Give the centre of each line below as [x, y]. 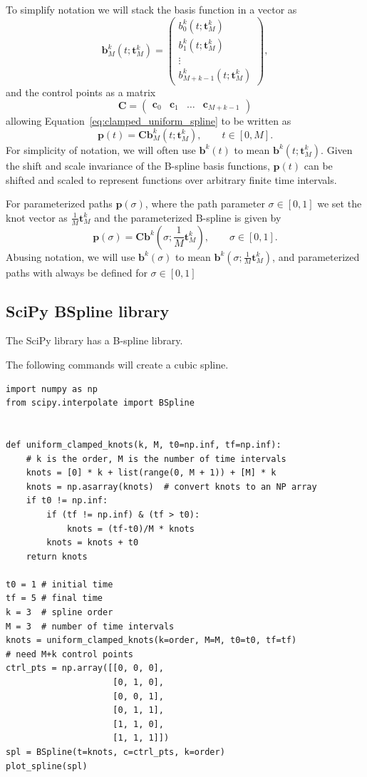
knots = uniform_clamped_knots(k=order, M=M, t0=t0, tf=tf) [151, 640]
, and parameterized [316, 256]
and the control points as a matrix [81, 92]
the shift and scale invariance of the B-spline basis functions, [138, 165]
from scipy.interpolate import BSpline [100, 403]
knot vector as [37, 217]
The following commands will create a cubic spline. [117, 364]
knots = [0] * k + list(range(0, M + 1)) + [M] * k [151, 473]
